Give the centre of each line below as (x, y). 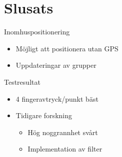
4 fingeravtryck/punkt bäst (57, 98)
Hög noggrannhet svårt (63, 132)
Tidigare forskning (44, 115)
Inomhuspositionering (37, 32)
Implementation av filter (65, 149)
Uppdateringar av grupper (56, 65)
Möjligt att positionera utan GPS (67, 48)
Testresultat (22, 81)
